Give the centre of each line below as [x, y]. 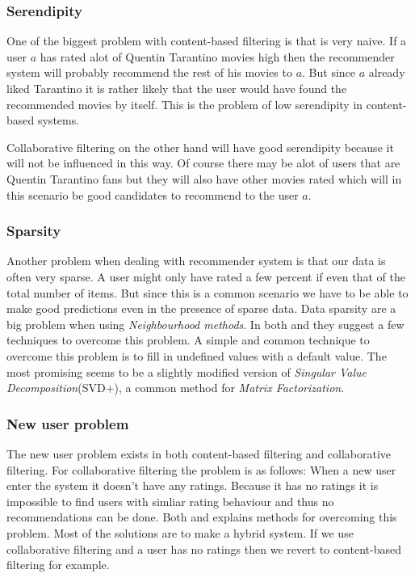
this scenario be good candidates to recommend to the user [153, 194]
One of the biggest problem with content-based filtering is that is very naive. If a [207, 41]
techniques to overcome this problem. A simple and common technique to [188, 340]
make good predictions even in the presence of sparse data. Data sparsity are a [201, 308]
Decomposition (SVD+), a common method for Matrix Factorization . [176, 388]
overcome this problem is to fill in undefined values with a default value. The [197, 355]
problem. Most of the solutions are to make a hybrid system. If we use [180, 532]
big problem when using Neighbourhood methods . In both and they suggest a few [205, 324]
